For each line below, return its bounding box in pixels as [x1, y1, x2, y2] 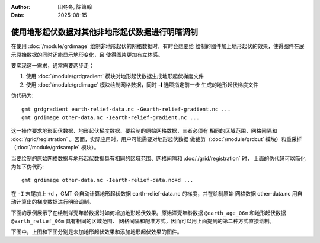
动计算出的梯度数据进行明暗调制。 [11, 199, 94, 206]
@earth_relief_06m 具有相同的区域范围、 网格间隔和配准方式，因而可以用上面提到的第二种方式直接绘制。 [11, 217, 275, 225]
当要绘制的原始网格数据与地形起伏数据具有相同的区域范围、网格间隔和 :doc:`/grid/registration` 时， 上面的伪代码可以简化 [11, 155, 306, 162]
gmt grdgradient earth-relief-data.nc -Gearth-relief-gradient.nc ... [21, 105, 231, 113]
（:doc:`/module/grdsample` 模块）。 [11, 144, 100, 151]
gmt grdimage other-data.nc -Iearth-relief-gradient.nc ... [21, 114, 200, 121]
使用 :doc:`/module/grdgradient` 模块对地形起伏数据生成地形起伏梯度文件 [25, 73, 204, 80]
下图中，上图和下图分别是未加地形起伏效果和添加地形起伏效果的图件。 [11, 228, 183, 235]
